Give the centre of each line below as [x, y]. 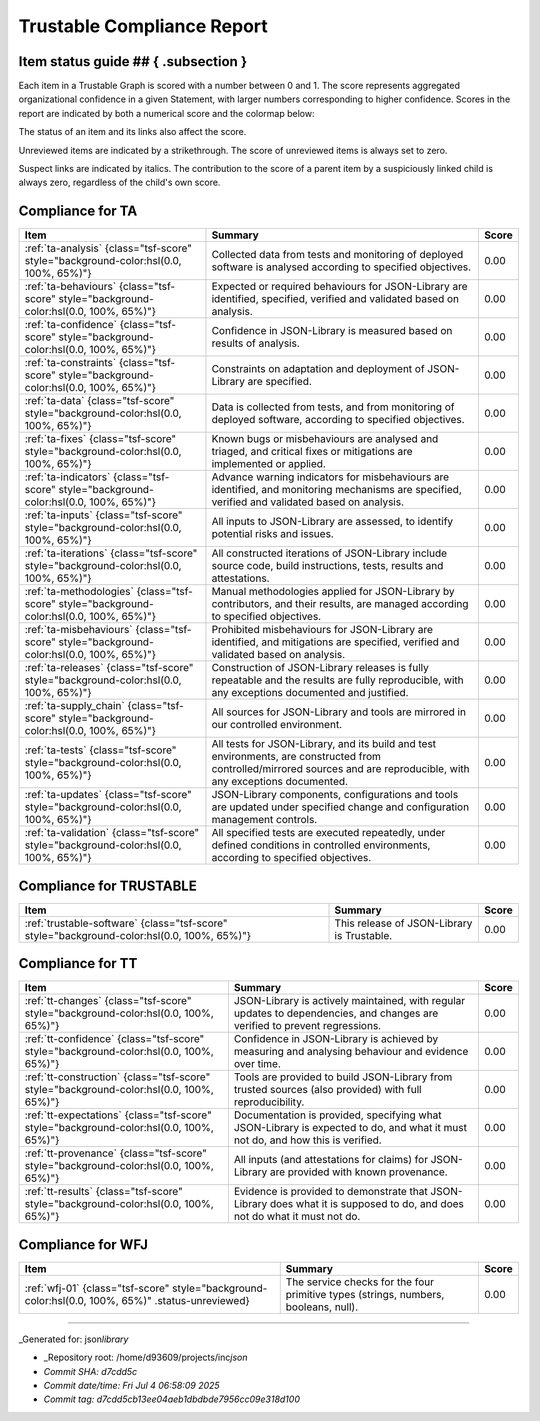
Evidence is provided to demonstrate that [331, 1192]
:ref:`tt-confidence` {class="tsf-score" [114, 1039]
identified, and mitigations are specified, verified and [335, 642]
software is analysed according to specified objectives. [341, 267]
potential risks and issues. [272, 534]
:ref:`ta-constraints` [70, 363]
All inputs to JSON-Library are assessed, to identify [332, 522]
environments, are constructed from [296, 757]
